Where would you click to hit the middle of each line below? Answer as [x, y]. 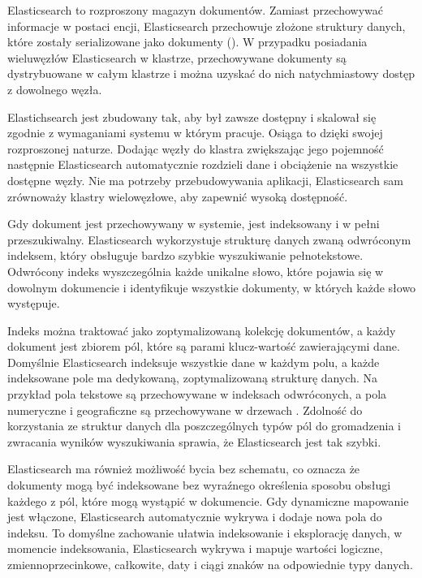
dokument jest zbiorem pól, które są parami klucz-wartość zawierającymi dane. [204, 346]
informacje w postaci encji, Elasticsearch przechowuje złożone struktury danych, [207, 26]
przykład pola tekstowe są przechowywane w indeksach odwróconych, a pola [197, 394]
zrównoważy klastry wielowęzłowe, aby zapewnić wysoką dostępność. [178, 196]
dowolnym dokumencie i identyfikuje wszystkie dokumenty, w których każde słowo [212, 287]
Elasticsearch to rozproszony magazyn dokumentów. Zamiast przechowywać [195, 10]
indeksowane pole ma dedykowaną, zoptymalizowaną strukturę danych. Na [193, 378]
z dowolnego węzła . [55, 89]
